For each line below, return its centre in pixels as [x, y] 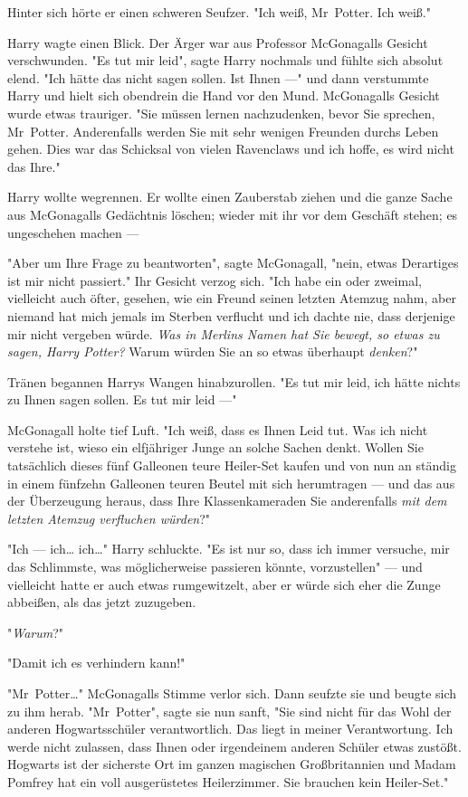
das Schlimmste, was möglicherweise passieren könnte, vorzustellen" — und [215, 567]
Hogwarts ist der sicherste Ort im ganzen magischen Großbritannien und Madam [232, 764]
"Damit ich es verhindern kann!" [96, 663]
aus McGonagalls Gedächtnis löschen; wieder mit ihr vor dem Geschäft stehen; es [233, 214]
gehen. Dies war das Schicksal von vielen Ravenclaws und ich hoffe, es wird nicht [231, 149]
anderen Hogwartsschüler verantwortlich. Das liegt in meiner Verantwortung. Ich [230, 729]
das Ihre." [34, 166]
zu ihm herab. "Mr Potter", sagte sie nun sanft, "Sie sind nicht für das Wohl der [229, 711]
